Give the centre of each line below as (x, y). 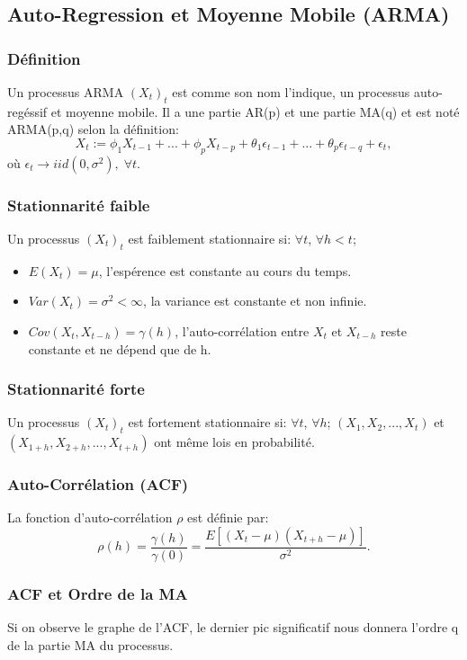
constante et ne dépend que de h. (120, 348)
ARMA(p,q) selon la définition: (93, 129)
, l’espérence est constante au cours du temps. (225, 270)
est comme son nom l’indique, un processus (291, 92)
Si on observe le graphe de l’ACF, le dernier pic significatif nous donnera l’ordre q (233, 627)
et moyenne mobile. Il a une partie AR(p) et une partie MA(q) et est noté (255, 111)
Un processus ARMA (66, 92)
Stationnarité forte (76, 389)
